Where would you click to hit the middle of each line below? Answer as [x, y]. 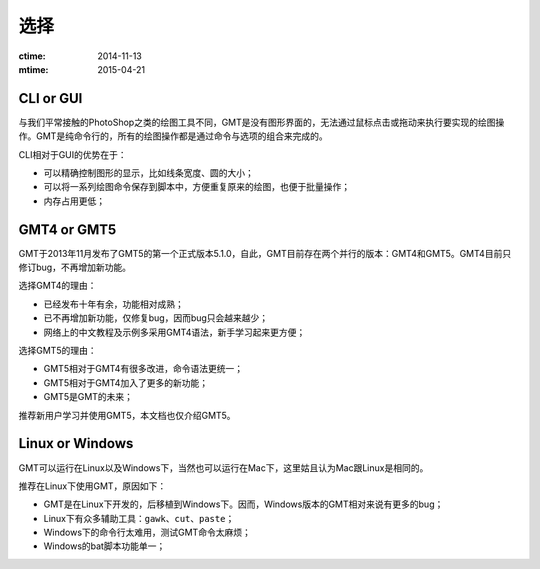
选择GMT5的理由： [57, 351]
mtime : [33, 69]
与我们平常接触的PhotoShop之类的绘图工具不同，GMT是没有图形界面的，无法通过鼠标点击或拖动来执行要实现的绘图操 [261, 122]
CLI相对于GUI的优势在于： [72, 154]
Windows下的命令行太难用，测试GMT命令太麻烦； [147, 532]
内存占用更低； [74, 201]
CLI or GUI [50, 98]
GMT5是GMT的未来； [88, 397]
